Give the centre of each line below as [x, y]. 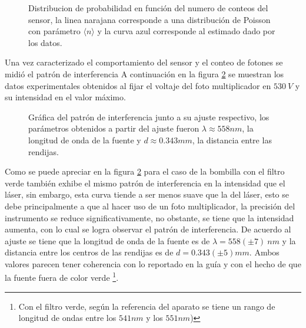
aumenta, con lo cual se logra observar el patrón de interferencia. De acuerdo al [148, 229]
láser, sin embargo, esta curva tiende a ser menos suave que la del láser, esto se [147, 194]
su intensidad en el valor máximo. [65, 97]
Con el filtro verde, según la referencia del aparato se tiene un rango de [147, 306]
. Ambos [264, 252]
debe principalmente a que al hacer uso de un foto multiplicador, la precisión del [150, 206]
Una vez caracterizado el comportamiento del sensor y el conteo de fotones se [144, 62]
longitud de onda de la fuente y [85, 140]
